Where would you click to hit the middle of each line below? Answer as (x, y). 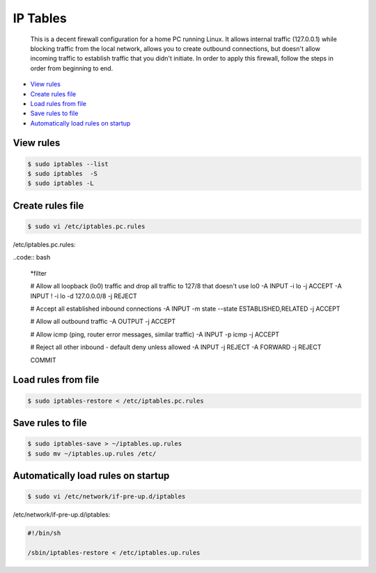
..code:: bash (32, 258)
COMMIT (44, 360)
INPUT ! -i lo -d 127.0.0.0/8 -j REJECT (84, 296)
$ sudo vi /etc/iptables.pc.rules (86, 226)
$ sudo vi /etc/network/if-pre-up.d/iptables (107, 497)
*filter (39, 273)
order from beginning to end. (72, 68)
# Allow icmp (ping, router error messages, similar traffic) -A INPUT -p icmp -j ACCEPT (155, 334)
